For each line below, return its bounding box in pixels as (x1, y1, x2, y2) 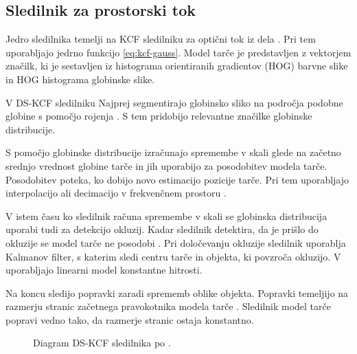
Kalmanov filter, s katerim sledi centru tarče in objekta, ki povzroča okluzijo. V (5, 249, 341, 263)
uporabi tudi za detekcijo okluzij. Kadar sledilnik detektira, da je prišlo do (5, 222, 319, 236)
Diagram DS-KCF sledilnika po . (33, 335, 171, 350)
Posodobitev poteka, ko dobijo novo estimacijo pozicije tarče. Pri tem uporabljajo (5, 172, 349, 186)
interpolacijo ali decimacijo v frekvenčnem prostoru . (5, 186, 227, 200)
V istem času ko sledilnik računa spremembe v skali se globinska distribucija (5, 208, 327, 223)
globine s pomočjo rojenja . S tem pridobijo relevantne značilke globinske (5, 109, 312, 123)
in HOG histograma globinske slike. (5, 71, 154, 86)
